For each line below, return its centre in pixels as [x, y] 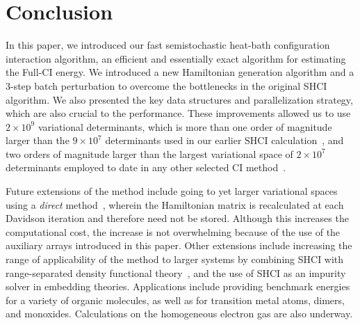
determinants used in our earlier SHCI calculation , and [224, 140]
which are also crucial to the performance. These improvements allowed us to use [178, 113]
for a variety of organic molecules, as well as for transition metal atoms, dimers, [175, 300]
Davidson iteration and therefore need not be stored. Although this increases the [177, 218]
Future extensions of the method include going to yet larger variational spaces [172, 191]
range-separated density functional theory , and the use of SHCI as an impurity [176, 272]
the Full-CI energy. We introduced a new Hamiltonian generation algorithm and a [180, 72]
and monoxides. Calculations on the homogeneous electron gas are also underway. [179, 314]
